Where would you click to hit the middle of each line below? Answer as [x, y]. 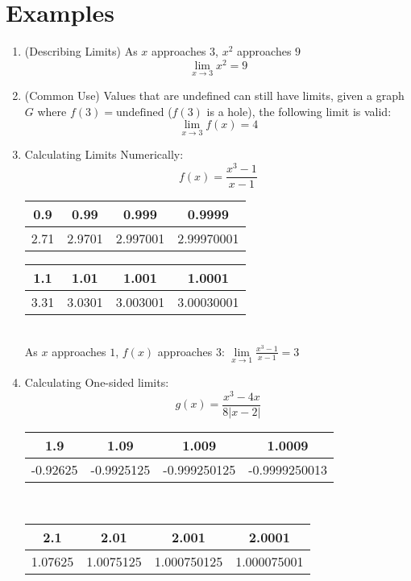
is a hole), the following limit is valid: [299, 111]
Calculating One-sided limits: [97, 382]
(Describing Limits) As [81, 51]
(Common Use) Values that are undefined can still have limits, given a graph [214, 95]
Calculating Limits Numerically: [104, 154]
